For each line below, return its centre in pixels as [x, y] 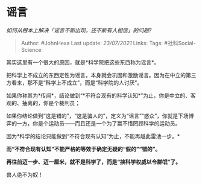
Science [31, 49]
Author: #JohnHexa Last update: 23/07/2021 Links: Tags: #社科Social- [108, 43]
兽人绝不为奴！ [25, 174]
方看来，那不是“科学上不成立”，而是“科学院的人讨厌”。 [74, 83]
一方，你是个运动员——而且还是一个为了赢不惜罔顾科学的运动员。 [99, 123]
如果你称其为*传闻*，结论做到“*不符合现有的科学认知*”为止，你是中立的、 [99, 95]
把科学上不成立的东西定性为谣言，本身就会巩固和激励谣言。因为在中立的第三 [101, 75]
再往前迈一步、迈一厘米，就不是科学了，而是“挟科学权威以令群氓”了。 [94, 162]
